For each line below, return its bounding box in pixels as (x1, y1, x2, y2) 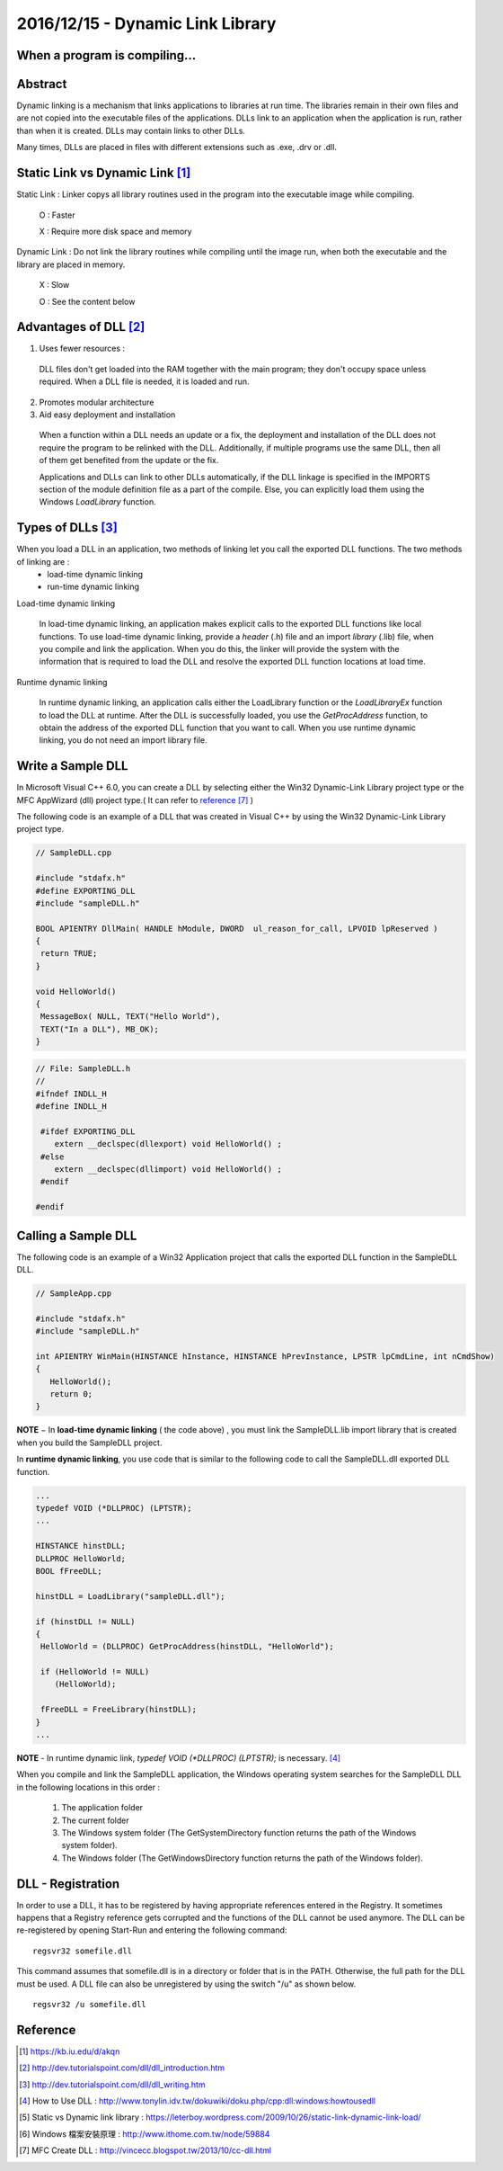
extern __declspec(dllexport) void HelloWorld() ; (54, 1139, 282, 1149)
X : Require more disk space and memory (39, 226, 192, 237)
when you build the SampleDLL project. (16, 1437, 163, 1448)
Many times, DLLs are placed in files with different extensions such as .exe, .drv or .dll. (16, 142, 337, 153)
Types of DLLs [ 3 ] (16, 520, 119, 535)
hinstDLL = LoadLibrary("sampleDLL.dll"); (35, 1591, 225, 1601)
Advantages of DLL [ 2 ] (16, 319, 146, 335)
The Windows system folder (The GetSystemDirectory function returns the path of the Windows (61, 1827, 417, 1838)
